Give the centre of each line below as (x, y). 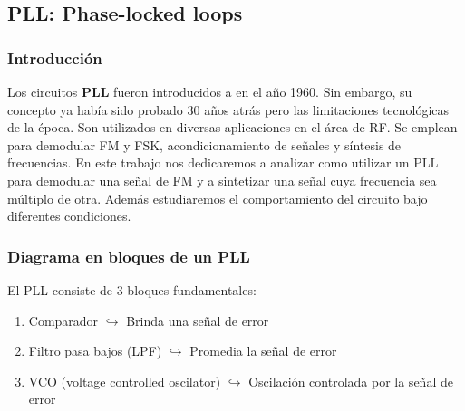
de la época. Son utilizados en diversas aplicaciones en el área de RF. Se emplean (232, 127)
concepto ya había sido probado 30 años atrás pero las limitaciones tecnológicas (228, 109)
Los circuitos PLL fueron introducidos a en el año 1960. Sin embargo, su (210, 91)
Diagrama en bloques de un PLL (129, 256)
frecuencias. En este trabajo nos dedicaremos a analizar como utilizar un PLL (223, 162)
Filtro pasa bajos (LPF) (95, 351)
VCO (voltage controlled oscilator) (125, 381)
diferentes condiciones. (69, 216)
